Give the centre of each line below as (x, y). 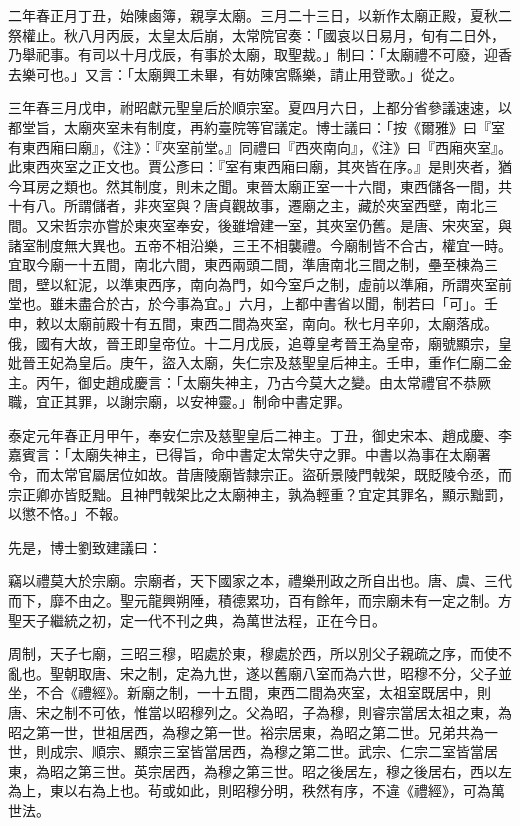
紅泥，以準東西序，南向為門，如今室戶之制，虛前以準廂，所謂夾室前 (287, 283)
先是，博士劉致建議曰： (85, 546)
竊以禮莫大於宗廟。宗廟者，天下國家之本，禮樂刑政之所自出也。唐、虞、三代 (260, 580)
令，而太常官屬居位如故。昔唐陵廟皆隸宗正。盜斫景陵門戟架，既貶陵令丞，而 (260, 474)
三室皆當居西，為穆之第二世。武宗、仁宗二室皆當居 (329, 751)
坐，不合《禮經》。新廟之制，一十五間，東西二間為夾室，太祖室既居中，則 (249, 692)
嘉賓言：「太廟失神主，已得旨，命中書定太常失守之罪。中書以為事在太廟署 (249, 454)
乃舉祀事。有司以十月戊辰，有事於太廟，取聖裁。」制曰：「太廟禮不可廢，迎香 (260, 54)
